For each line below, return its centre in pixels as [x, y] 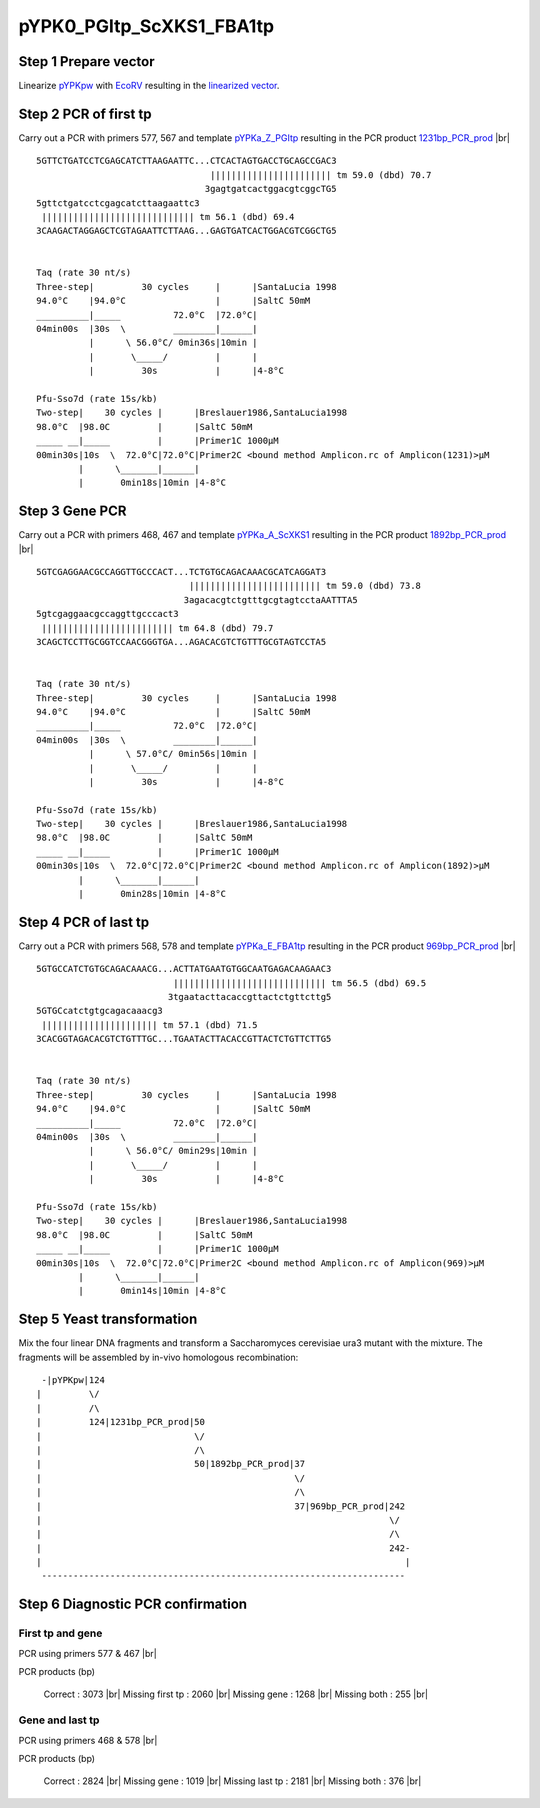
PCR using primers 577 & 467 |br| [87, 1653]
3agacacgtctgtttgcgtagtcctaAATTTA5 [271, 599]
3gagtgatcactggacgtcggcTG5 [270, 189]
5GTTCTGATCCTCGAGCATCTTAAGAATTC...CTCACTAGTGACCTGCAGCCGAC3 [186, 161]
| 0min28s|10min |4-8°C [152, 894]
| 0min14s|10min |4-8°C [152, 1291]
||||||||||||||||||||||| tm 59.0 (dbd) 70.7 [321, 174]
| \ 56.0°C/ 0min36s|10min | [173, 343]
